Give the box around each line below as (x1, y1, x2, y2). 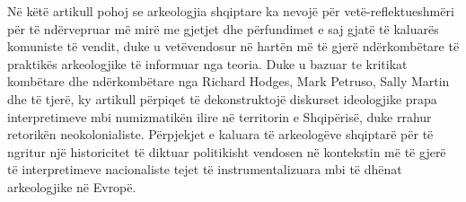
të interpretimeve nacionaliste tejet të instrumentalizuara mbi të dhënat (7, 160, 402, 179)
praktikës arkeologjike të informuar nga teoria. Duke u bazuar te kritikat (7, 54, 408, 73)
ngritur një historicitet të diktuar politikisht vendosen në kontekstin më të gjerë (7, 142, 446, 161)
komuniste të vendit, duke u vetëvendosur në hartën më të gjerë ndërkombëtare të (7, 37, 460, 56)
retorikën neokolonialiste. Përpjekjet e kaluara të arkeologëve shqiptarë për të (7, 125, 434, 144)
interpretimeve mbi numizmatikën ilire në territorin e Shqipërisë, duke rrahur (7, 107, 432, 126)
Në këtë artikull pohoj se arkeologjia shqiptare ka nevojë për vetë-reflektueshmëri (7, 2, 454, 20)
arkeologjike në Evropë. (7, 177, 136, 196)
